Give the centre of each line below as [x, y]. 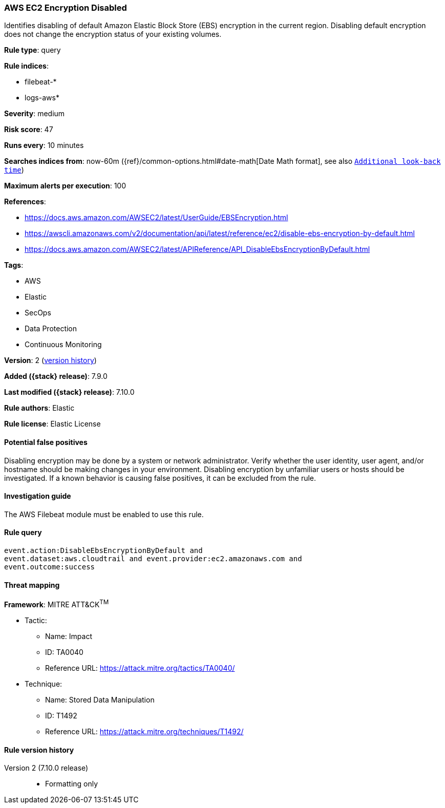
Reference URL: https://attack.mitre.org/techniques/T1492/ [144, 731]
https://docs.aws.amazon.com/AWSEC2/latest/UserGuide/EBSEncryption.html [156, 218]
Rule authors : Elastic [39, 408]
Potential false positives [46, 442]
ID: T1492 [61, 715]
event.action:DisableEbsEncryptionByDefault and [103, 551]
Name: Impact [69, 636]
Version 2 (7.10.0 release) [46, 768]
